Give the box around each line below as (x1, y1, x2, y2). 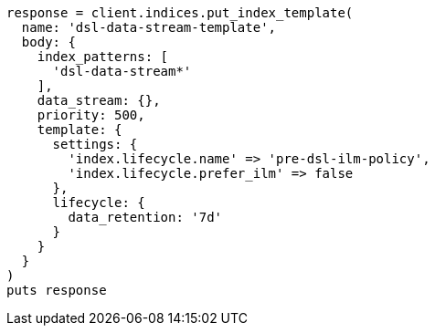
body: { (21, 35, 76, 49)
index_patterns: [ (37, 49, 169, 64)
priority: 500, (37, 108, 145, 122)
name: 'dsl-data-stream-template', (21, 20, 277, 35)
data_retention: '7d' (68, 210, 223, 224)
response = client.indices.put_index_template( (6, 5, 354, 20)
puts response (6, 283, 107, 297)
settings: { (52, 137, 138, 151)
